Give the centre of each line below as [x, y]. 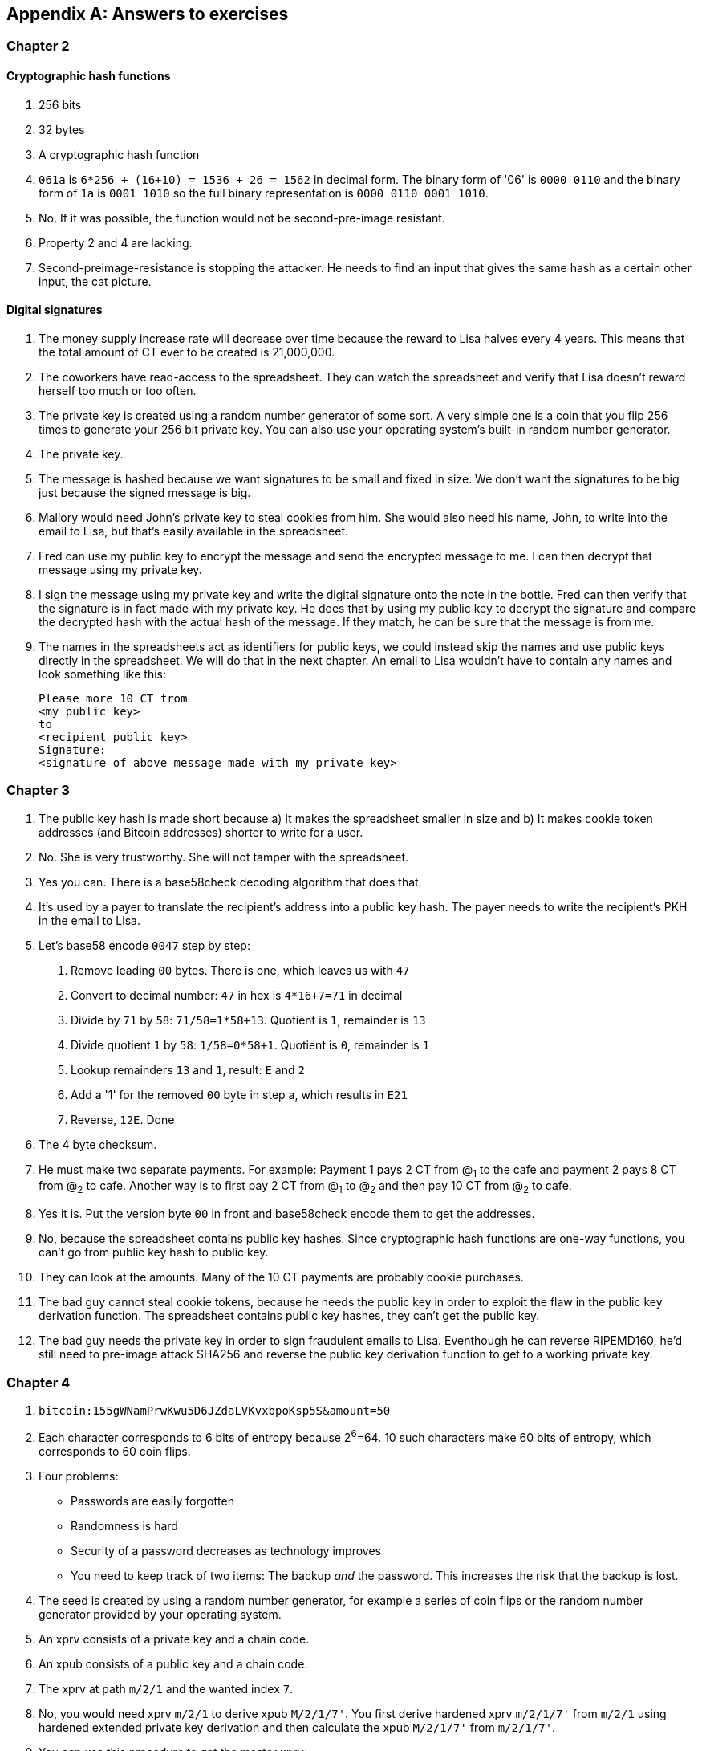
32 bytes [62, 129]
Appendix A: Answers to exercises [148, 14]
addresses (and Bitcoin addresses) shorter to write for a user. [201, 832]
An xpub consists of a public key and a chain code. [173, 1663]
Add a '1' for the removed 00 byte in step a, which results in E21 [239, 1094]
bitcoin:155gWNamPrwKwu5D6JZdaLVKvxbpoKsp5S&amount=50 [215, 1410]
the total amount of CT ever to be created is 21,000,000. [187, 352]
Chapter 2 [38, 46]
